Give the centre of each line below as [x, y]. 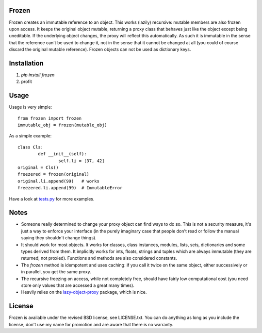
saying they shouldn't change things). [59, 238]
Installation [26, 63]
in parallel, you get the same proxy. [56, 272]
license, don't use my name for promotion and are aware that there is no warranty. [91, 324]
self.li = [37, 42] [82, 161]
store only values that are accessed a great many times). [78, 285]
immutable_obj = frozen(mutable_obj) [63, 125]
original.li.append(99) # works [58, 181]
